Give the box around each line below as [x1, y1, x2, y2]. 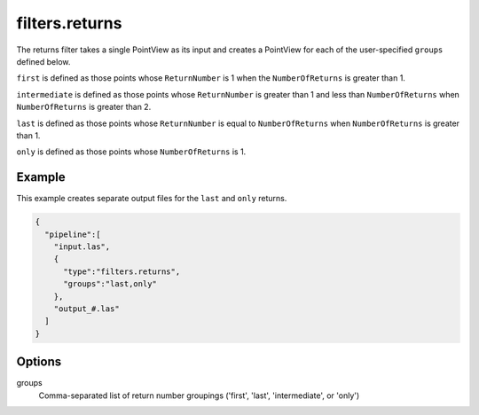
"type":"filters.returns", [63, 266, 181, 277]
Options [16, 355, 62, 370]
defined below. [16, 56, 71, 67]
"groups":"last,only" [63, 279, 157, 289]
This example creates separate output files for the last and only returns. [16, 193, 287, 204]
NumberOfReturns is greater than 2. [16, 102, 152, 113]
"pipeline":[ [44, 229, 101, 239]
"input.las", [53, 241, 111, 252]
